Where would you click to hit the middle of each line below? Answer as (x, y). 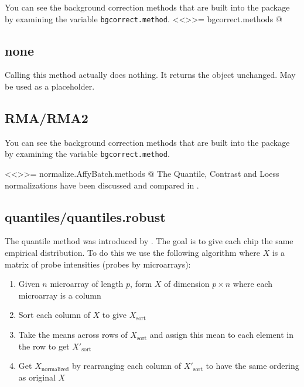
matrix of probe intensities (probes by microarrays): (98, 264)
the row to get (44, 346)
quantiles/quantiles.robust (85, 216)
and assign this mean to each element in (221, 335)
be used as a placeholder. (50, 86)
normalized (55, 369)
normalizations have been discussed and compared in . (102, 185)
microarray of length (87, 284)
